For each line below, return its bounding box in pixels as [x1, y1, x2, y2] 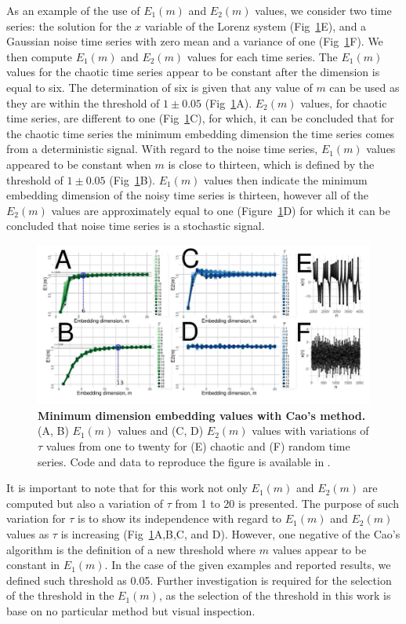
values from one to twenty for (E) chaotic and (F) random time [45, 437, 350, 454]
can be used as [329, 78, 400, 95]
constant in [6, 556, 60, 573]
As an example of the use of [6, 2, 140, 18]
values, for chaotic [300, 94, 387, 111]
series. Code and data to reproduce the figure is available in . [38, 453, 331, 469]
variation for [6, 510, 66, 527]
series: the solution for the [6, 17, 132, 34]
